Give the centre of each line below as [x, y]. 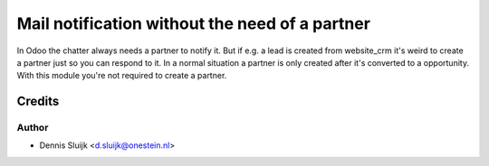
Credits [38, 101]
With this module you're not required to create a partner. [122, 76]
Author [33, 128]
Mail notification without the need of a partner [194, 23]
